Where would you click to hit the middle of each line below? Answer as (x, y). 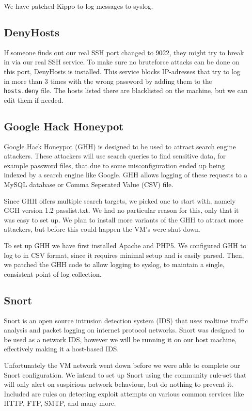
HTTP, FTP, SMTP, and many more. (60, 403)
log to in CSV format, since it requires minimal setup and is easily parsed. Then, (124, 255)
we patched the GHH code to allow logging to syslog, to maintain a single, (114, 264)
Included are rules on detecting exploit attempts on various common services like (124, 393)
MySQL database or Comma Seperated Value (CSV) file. (89, 184)
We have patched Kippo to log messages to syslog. (79, 6)
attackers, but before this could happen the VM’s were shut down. (102, 229)
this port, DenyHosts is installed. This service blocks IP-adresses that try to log (122, 71)
